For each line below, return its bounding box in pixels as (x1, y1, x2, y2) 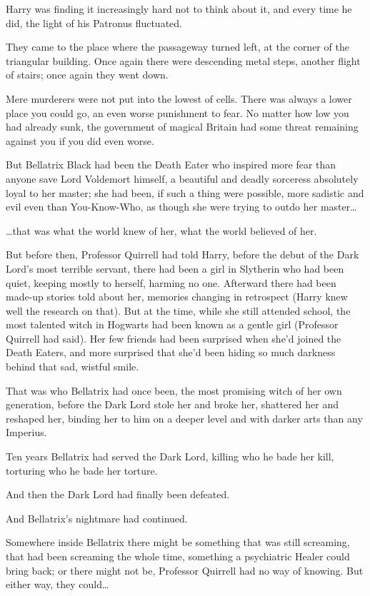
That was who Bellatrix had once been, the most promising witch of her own (6, 383, 342, 398)
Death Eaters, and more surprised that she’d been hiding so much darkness (6, 345, 336, 360)
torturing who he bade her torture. (6, 463, 158, 478)
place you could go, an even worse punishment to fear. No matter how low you (6, 105, 349, 120)
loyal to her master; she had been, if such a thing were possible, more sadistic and (6, 185, 364, 200)
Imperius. (6, 425, 47, 440)
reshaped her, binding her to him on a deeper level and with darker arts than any (6, 410, 363, 425)
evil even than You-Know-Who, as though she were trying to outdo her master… (6, 199, 357, 214)
